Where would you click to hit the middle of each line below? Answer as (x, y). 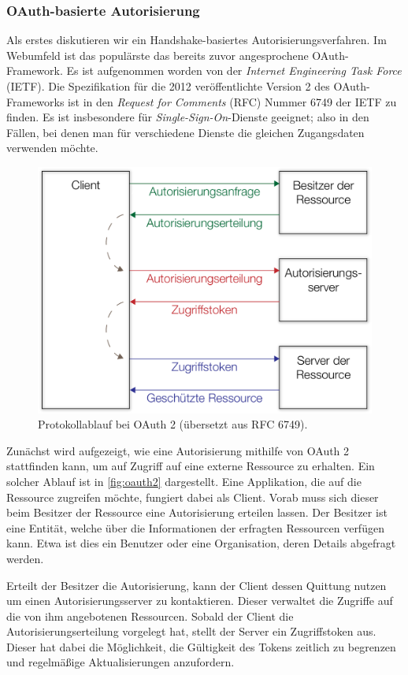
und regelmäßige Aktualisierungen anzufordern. (121, 662)
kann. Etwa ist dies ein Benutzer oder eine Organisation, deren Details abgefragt (201, 543)
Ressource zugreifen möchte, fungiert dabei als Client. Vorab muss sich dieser (193, 497)
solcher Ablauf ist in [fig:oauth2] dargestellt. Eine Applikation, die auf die (184, 481)
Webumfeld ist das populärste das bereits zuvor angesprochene (158, 55)
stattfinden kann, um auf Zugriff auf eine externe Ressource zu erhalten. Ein (191, 466)
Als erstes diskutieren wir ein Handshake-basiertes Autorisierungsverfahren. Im (197, 40)
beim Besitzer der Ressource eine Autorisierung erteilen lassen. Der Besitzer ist (197, 512)
